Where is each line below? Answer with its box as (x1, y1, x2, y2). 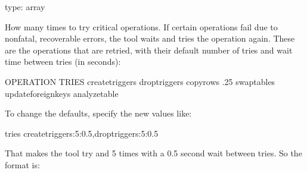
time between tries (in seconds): (5, 55, 121, 68)
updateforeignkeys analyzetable (5, 87, 119, 99)
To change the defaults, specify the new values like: (5, 107, 192, 119)
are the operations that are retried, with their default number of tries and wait (5, 43, 293, 56)
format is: (5, 158, 40, 171)
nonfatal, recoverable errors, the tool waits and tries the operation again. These (5, 32, 295, 45)
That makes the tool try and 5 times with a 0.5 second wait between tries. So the (5, 147, 302, 159)
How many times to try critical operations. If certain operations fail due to (5, 20, 278, 33)
